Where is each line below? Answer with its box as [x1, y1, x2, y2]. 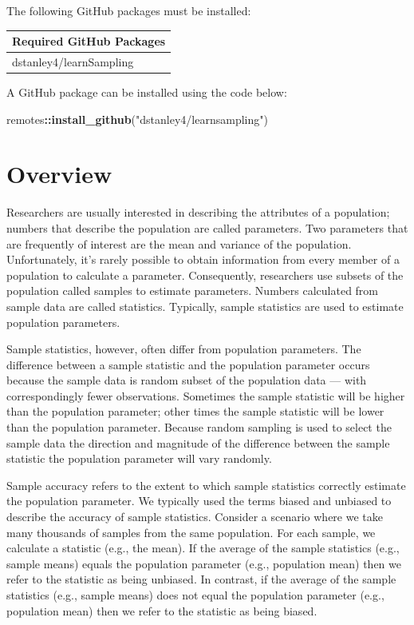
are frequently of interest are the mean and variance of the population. [6, 235, 352, 252]
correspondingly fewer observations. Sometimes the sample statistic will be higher [6, 387, 405, 404]
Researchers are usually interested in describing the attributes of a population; [6, 204, 390, 221]
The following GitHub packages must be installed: [6, 2, 251, 18]
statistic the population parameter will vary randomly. [6, 450, 272, 467]
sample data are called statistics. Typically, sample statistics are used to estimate [6, 297, 404, 314]
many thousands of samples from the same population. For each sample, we [6, 523, 376, 540]
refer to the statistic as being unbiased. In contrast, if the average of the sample [6, 571, 396, 587]
